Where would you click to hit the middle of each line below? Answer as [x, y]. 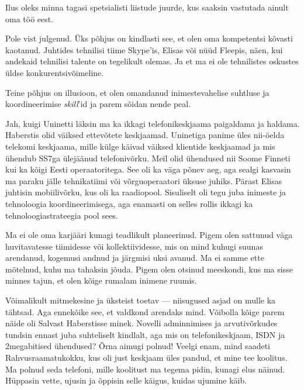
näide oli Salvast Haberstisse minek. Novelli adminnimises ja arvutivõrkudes [141, 323]
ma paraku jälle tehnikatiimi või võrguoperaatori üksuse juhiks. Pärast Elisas [144, 180]
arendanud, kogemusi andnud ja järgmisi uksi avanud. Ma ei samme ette [135, 258]
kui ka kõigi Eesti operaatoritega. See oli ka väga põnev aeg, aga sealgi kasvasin [148, 169]
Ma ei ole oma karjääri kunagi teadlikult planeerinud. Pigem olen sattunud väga [149, 235]
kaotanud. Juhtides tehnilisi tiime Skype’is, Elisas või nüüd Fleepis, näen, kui [144, 49]
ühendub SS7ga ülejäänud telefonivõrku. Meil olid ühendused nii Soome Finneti [148, 158]
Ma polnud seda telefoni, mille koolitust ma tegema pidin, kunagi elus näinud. [145, 369]
